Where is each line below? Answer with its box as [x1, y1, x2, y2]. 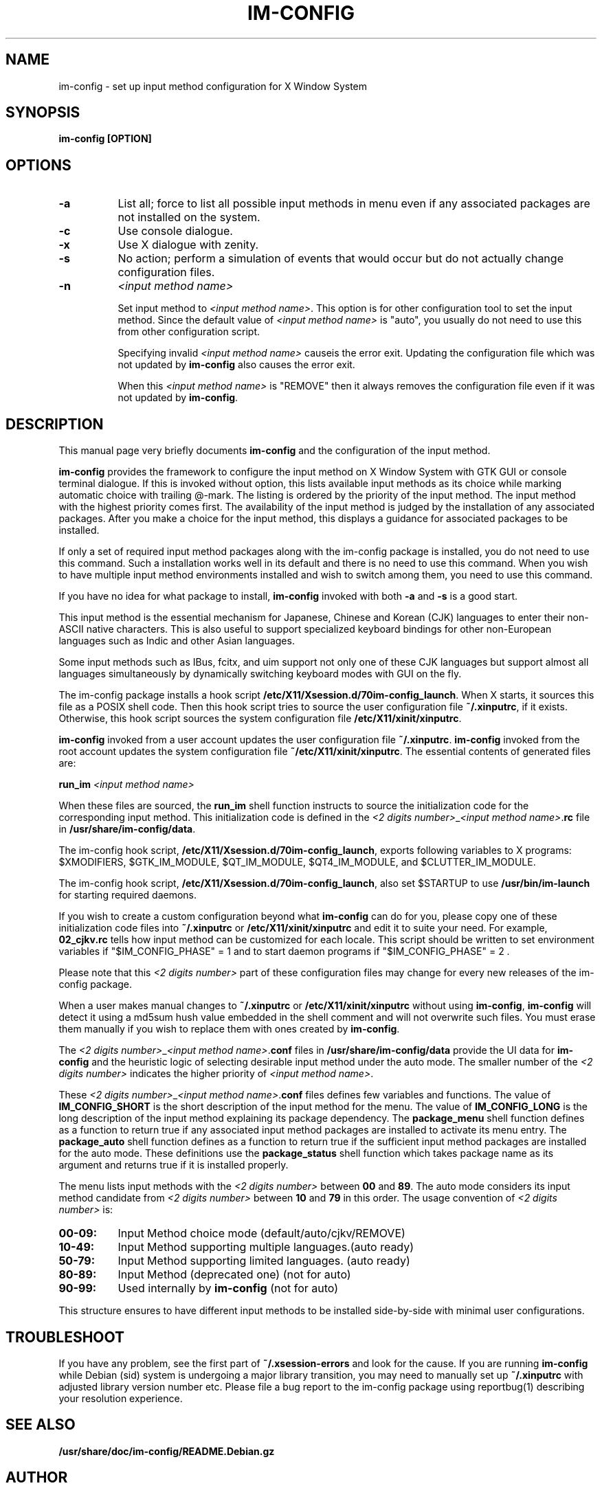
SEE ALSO [5, 1416, 76, 1434]
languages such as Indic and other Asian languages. [58, 635, 295, 647]
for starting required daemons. [58, 889, 197, 901]
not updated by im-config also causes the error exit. [118, 359, 355, 371]
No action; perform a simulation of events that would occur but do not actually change [118, 251, 564, 266]
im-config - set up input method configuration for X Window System [58, 80, 368, 92]
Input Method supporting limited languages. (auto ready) [118, 1254, 410, 1268]
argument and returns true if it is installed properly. [58, 1159, 289, 1171]
